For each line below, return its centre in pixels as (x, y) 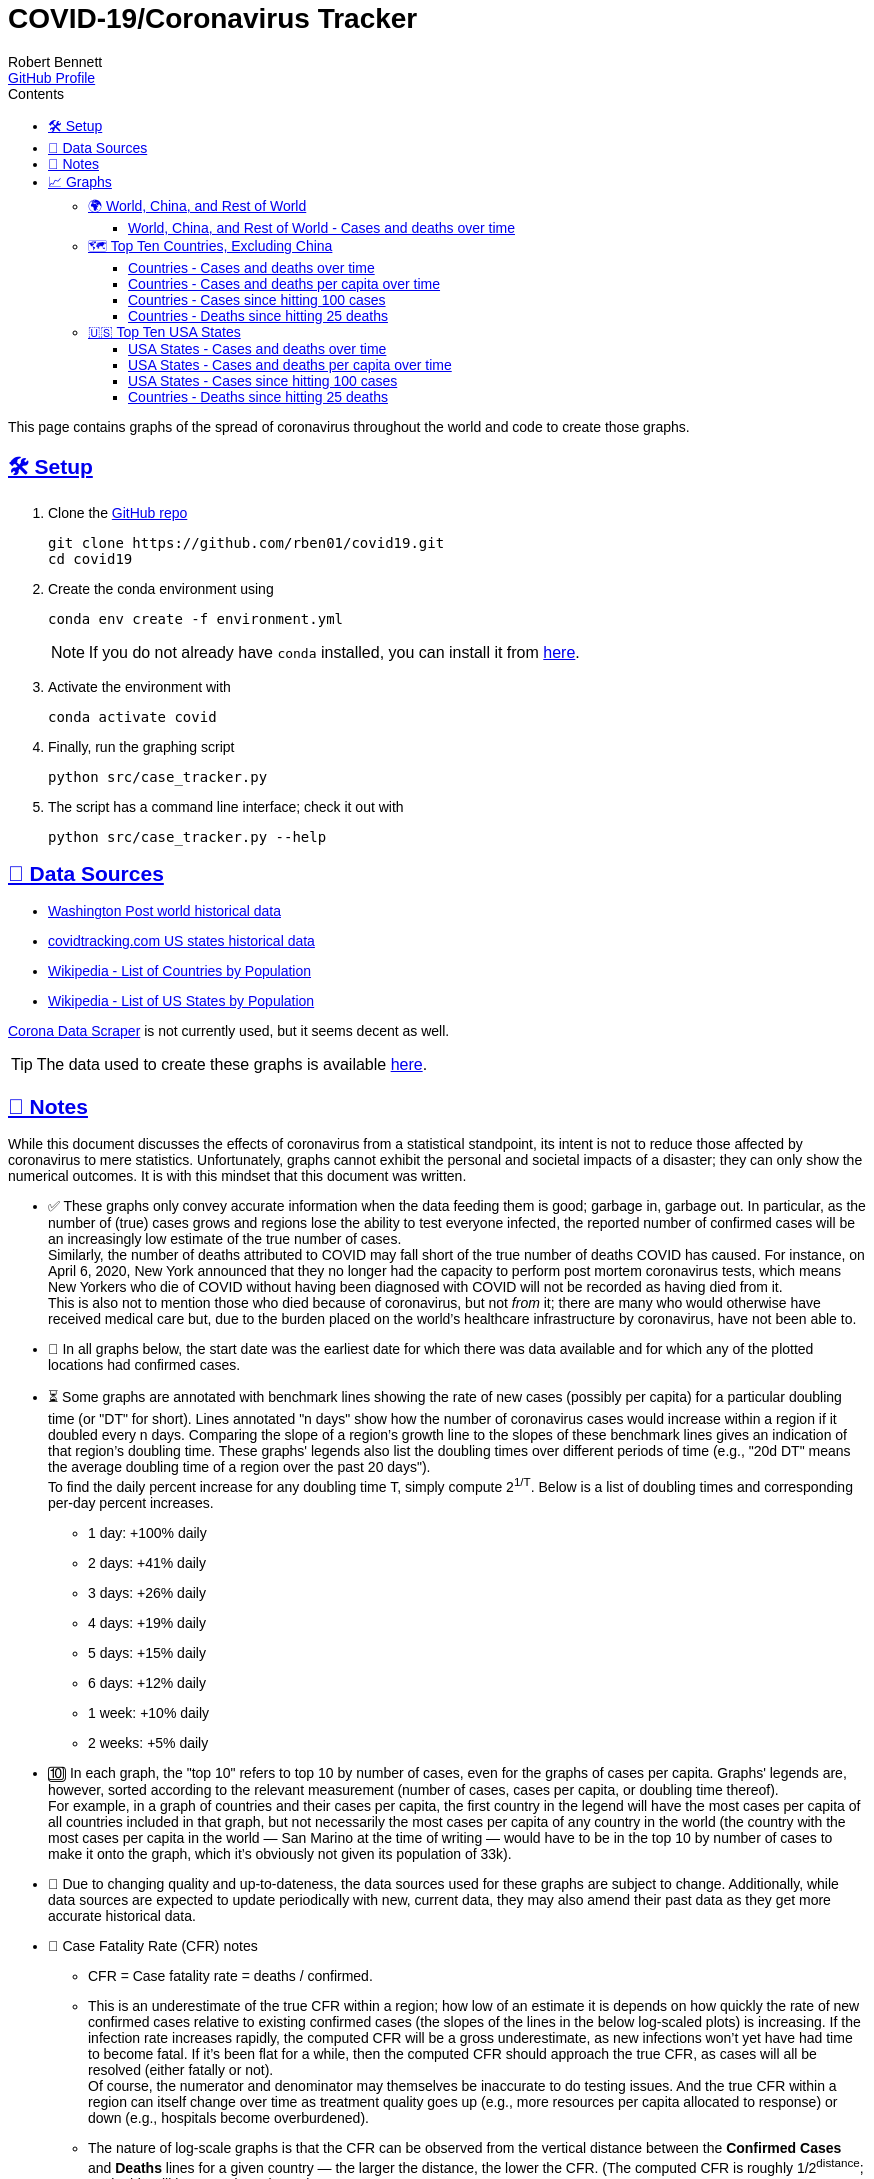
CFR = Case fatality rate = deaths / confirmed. (230, 1975)
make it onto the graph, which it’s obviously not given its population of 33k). (280, 1853)
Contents (36, 93)
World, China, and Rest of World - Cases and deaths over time (321, 227)
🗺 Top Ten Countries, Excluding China (210, 245)
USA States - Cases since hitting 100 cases (263, 380)
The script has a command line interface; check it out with (226, 806)
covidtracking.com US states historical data (181, 941)
